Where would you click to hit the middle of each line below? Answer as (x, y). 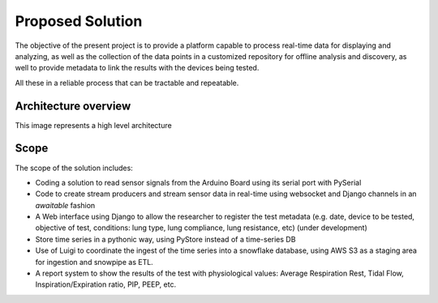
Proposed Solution (79, 21)
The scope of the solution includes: (74, 168)
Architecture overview (73, 106)
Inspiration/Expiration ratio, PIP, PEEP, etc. (106, 284)
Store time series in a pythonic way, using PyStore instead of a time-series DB (165, 239)
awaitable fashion (65, 205)
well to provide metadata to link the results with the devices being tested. (137, 68)
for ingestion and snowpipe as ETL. (94, 262)
